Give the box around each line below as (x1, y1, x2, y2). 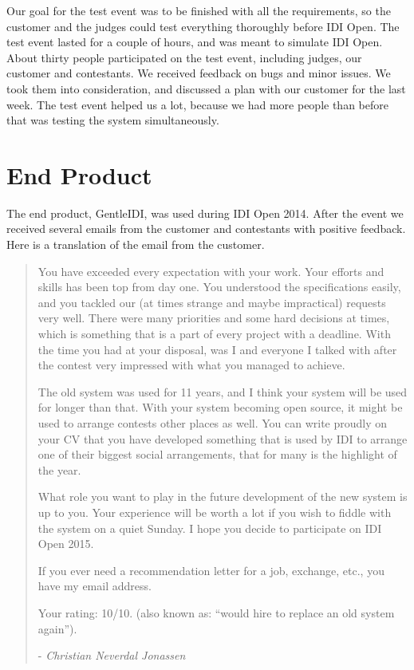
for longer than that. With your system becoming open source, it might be (37, 399, 403, 416)
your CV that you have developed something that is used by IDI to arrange (37, 430, 408, 447)
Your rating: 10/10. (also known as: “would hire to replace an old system (37, 604, 395, 621)
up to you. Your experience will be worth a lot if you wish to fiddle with (37, 503, 392, 520)
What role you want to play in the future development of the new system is (37, 488, 408, 505)
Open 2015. (37, 535, 94, 552)
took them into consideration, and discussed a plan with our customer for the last (6, 80, 406, 97)
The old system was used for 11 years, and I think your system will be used (37, 383, 408, 400)
